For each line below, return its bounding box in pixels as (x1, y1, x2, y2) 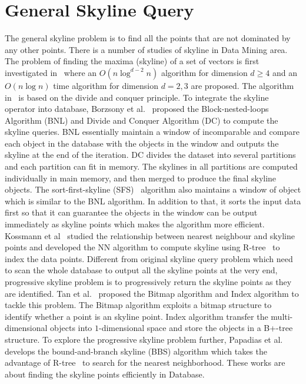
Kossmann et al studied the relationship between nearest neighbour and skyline (5, 229, 295, 241)
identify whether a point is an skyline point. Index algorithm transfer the (5, 310, 268, 322)
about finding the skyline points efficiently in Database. (5, 368, 205, 380)
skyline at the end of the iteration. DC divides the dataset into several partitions (5, 148, 296, 161)
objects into (50, 322, 92, 334)
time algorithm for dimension (53, 79, 158, 91)
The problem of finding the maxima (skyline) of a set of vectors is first (5, 55, 260, 67)
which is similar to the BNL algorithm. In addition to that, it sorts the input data (5, 194, 301, 207)
